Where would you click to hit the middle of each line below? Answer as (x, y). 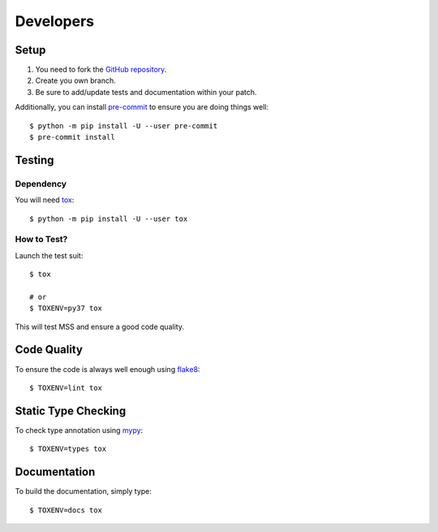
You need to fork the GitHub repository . (101, 70)
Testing (34, 160)
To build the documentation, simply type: (83, 491)
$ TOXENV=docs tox (66, 510)
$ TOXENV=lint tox (66, 387)
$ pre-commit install (72, 137)
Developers (55, 21)
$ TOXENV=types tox (68, 449)
